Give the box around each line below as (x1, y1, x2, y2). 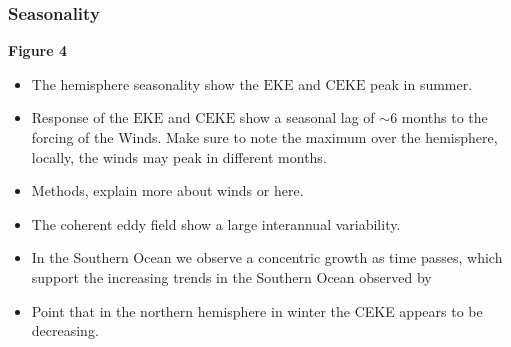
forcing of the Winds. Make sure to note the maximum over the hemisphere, (31, 127, 498, 147)
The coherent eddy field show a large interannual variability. (31, 213, 401, 234)
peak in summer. (370, 73, 473, 94)
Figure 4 (8, 40, 68, 61)
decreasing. (31, 320, 99, 341)
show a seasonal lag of (239, 107, 375, 128)
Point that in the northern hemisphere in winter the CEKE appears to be (31, 300, 483, 321)
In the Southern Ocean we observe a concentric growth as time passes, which (31, 247, 503, 268)
